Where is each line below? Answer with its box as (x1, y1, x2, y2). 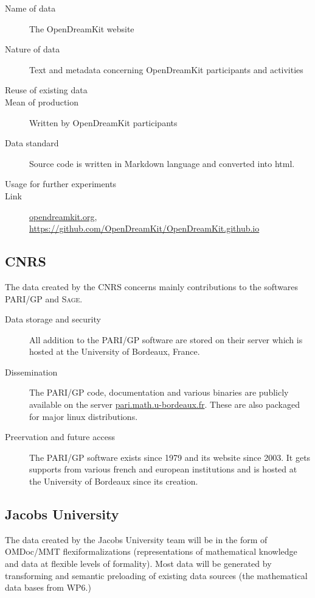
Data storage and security (5, 313, 101, 326)
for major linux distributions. (29, 410, 138, 422)
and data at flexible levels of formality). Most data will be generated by (5, 557, 272, 570)
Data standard (5, 137, 59, 149)
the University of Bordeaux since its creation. (29, 475, 198, 488)
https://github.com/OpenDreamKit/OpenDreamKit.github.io (29, 222, 260, 235)
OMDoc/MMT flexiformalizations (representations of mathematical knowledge (5, 545, 297, 558)
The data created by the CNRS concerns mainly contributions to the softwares (5, 280, 299, 293)
